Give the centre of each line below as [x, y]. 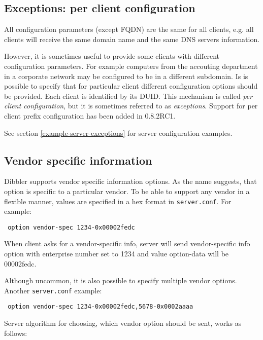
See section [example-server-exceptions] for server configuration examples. [118, 133]
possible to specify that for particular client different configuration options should [131, 86]
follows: [16, 333]
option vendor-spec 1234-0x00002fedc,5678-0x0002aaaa [101, 307]
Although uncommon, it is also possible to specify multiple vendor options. [121, 280]
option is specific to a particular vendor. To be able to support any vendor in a [127, 191]
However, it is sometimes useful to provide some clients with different [112, 56]
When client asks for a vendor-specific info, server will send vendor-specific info [127, 243]
